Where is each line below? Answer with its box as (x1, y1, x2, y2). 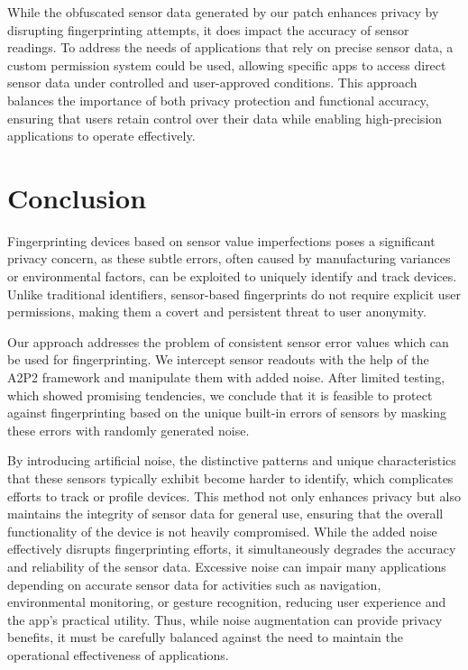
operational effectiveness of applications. (7, 645, 229, 664)
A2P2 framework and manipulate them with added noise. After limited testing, (7, 368, 445, 387)
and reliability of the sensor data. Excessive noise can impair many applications (7, 556, 446, 575)
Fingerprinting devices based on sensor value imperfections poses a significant (7, 231, 436, 250)
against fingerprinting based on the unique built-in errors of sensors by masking (7, 403, 446, 422)
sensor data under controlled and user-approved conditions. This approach (7, 73, 418, 92)
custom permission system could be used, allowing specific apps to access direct (7, 55, 446, 74)
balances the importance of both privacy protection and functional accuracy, (7, 90, 429, 109)
